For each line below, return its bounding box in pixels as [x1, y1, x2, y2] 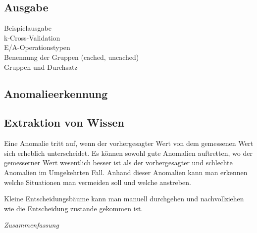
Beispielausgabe [4, 23, 52, 33]
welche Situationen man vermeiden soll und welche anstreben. [4, 177, 191, 187]
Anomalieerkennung [4, 86, 108, 101]
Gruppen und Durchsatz [4, 61, 78, 72]
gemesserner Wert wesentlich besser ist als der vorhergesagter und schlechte [4, 157, 233, 168]
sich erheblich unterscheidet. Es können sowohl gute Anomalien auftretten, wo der [4, 147, 253, 158]
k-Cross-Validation [4, 32, 60, 43]
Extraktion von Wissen [4, 115, 124, 130]
